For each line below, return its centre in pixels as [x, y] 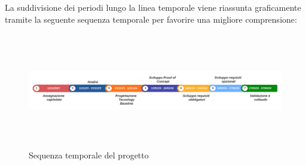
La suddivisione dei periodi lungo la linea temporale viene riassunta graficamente [153, 7]
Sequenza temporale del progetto [89, 155]
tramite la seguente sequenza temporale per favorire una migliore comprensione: [151, 19]
